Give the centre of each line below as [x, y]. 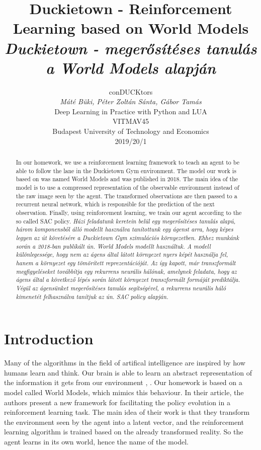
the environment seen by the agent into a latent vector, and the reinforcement [124, 422]
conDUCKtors [131, 91]
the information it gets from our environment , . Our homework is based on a [123, 382]
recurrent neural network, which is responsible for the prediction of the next [115, 204]
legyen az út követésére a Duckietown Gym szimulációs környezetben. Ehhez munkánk [127, 237]
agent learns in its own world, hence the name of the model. [96, 441]
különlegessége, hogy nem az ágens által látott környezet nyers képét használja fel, [122, 254]
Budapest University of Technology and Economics [131, 131]
